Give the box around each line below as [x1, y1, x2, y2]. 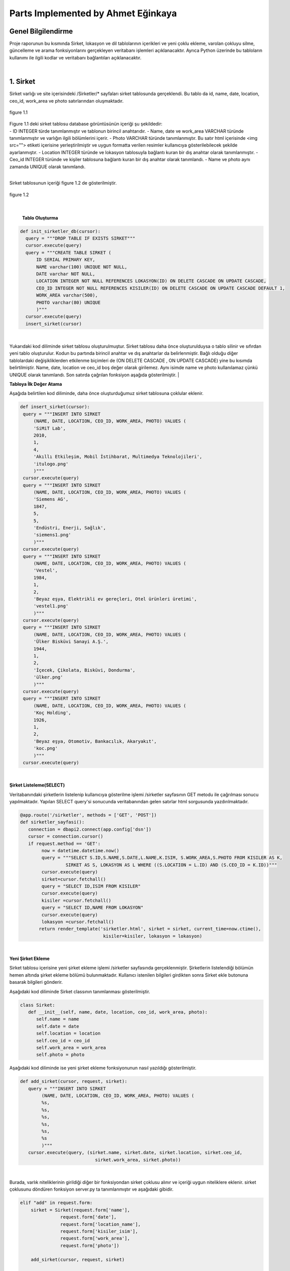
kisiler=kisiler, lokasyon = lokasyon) [103, 933, 203, 939]
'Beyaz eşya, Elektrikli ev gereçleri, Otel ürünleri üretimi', [33, 596, 197, 602]
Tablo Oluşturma [22, 215, 58, 221]
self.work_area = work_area [36, 1045, 106, 1050]
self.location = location [36, 1031, 101, 1037]
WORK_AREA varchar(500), [36, 292, 99, 298]
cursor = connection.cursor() [28, 834, 104, 839]
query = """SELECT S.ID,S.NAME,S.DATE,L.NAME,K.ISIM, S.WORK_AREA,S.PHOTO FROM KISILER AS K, [41, 855, 283, 861]
